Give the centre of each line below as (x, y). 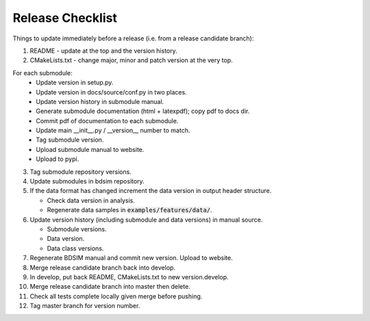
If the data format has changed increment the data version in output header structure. (151, 191)
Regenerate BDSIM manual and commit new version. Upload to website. (131, 258)
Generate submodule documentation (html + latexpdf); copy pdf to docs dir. (143, 111)
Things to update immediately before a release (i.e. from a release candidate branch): (133, 38)
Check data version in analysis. (91, 200)
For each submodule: (43, 73)
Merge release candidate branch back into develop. (103, 268)
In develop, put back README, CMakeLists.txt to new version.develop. (129, 277)
